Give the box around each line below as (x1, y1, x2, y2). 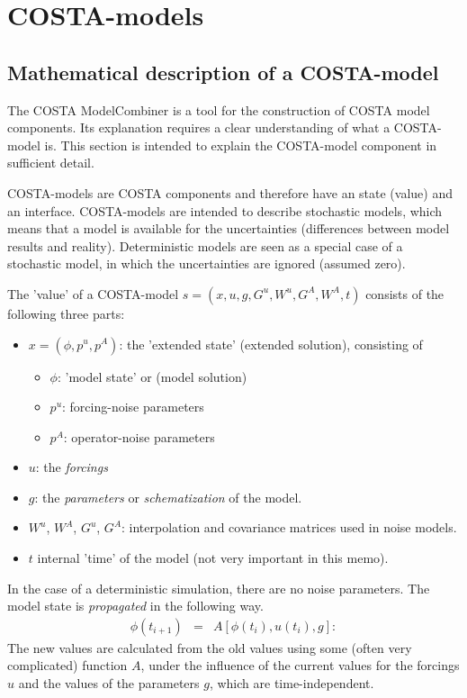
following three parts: (7, 304, 125, 322)
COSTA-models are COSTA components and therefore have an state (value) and (7, 183, 453, 202)
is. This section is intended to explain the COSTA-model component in (44, 135, 437, 154)
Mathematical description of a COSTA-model (7, 58, 439, 86)
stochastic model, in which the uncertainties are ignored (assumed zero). (7, 254, 406, 273)
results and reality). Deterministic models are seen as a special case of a (7, 236, 403, 255)
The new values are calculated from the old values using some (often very (7, 638, 412, 657)
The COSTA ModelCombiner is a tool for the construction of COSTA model (7, 100, 430, 119)
